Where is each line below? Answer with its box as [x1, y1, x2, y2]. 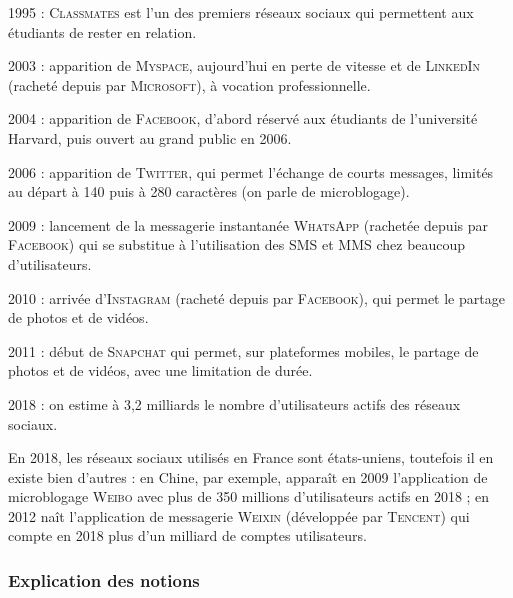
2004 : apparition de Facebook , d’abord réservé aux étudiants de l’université [8, 108, 478, 129]
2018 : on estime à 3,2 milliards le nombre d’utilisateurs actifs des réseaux [8, 393, 461, 414]
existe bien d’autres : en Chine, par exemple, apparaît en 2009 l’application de [8, 466, 488, 487]
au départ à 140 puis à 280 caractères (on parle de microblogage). [8, 181, 410, 202]
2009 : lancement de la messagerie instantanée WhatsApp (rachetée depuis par [8, 214, 488, 235]
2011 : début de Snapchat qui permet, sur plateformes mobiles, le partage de [8, 340, 479, 361]
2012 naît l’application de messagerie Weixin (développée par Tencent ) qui [8, 505, 470, 526]
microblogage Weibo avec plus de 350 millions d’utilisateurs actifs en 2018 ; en [8, 486, 490, 507]
